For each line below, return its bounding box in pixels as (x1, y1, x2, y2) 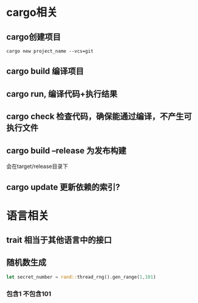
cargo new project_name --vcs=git (6, 48, 94, 54)
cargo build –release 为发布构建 (6, 145, 126, 156)
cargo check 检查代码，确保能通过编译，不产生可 (6, 111, 193, 122)
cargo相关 (6, 5, 58, 19)
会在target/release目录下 (6, 162, 69, 170)
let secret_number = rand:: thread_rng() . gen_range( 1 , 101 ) (6, 274, 156, 280)
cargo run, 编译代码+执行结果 (6, 89, 118, 99)
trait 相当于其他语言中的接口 (6, 235, 112, 245)
